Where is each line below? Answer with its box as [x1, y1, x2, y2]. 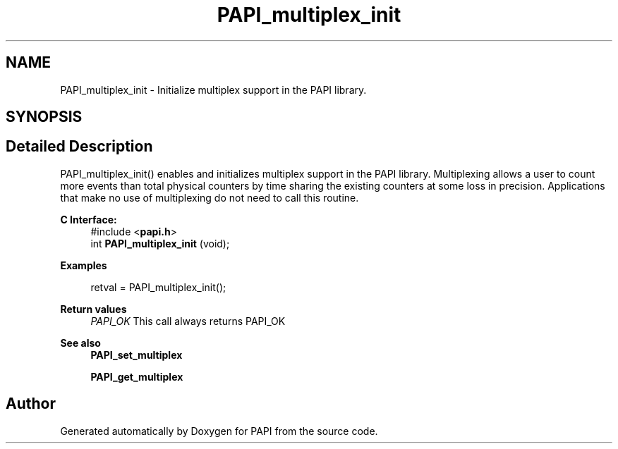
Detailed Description [6, 137, 153, 156]
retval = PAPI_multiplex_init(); [90, 281, 226, 293]
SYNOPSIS [6, 108, 83, 126]
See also [60, 336, 101, 349]
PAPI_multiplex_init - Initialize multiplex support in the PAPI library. [60, 83, 367, 96]
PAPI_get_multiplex [90, 370, 183, 383]
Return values [60, 302, 127, 315]
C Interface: [60, 213, 117, 226]
